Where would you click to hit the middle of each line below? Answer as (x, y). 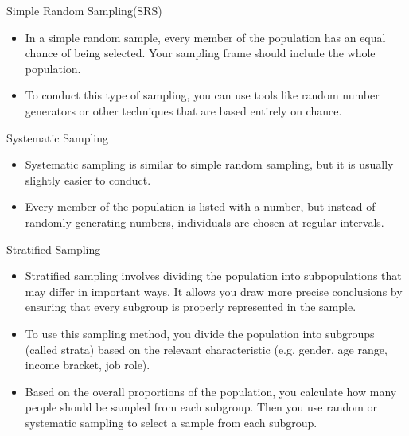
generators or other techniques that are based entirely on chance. (183, 110)
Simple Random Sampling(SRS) (84, 10)
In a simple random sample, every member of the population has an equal (205, 37)
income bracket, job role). (88, 365)
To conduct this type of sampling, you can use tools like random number (202, 95)
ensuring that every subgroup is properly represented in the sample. (191, 307)
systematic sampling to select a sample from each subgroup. (171, 422)
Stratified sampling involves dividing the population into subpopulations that (213, 276)
